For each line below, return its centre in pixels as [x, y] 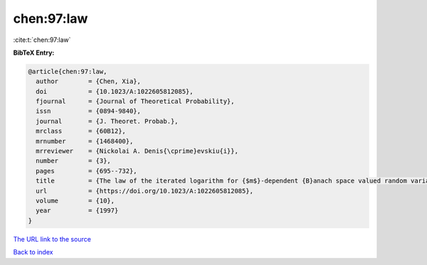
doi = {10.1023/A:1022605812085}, [115, 91]
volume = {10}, [75, 201]
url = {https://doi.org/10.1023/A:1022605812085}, [145, 191]
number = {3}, [74, 161]
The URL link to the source [52, 239]
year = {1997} [77, 211]
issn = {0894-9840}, [89, 111]
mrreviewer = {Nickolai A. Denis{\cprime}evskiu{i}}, [137, 151]
